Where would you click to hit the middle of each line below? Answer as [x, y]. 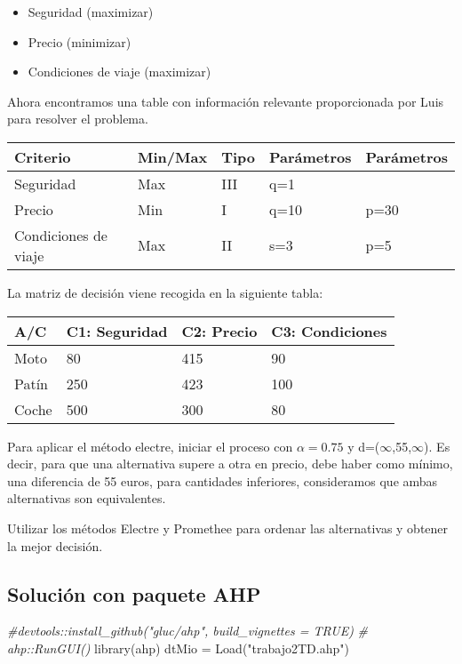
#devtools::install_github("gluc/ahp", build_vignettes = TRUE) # [188, 631]
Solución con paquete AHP [134, 593]
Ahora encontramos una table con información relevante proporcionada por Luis [226, 101]
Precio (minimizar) [80, 41]
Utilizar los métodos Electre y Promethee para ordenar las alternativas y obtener [228, 528]
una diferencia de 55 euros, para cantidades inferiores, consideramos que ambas [223, 480]
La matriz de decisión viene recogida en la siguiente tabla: [165, 292]
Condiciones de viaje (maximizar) [119, 72]
